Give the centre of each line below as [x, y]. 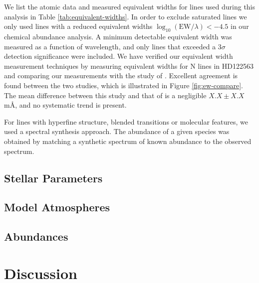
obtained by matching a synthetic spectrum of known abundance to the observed [128, 141]
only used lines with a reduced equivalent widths [78, 26]
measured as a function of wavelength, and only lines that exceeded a [110, 46]
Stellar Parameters [53, 178]
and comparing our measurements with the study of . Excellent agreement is [121, 75]
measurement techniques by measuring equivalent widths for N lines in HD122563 [129, 66]
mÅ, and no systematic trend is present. [65, 105]
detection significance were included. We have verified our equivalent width [119, 56]
